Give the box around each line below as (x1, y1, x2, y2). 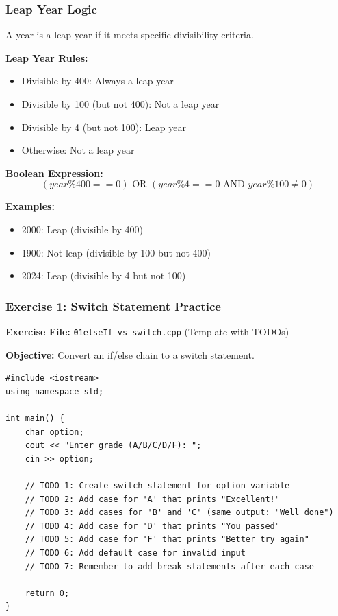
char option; (25, 427, 84, 437)
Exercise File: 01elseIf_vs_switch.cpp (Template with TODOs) (5, 324, 289, 338)
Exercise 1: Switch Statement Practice (5, 297, 221, 314)
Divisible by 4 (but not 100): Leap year (21, 119, 186, 134)
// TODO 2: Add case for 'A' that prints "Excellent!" (25, 494, 280, 504)
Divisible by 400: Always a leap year (21, 73, 174, 88)
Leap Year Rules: (5, 50, 88, 64)
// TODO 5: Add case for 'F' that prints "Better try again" (25, 534, 309, 545)
